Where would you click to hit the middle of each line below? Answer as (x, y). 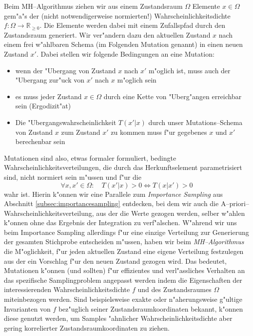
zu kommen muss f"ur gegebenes (159, 132)
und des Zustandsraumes (175, 289)
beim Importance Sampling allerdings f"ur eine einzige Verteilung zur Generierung (126, 232)
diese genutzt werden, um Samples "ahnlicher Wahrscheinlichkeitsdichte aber (118, 318)
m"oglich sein (137, 80)
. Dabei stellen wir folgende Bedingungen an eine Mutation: (125, 53)
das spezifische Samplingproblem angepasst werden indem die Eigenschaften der (123, 280)
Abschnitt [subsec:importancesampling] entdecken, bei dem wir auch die (111, 203)
